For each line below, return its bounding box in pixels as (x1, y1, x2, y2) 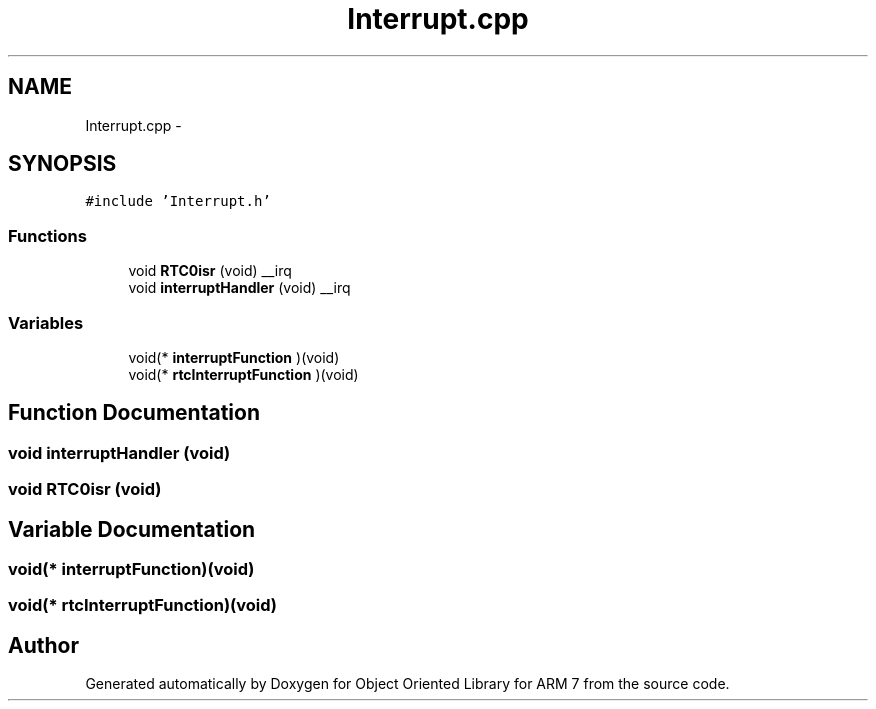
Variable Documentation (8, 516, 256, 542)
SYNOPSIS (8, 151, 117, 177)
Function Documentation (8, 400, 260, 426)
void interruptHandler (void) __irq (128, 279, 351, 297)
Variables (8, 312, 84, 333)
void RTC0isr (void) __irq (128, 262, 292, 280)
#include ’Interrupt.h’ (85, 193, 271, 210)
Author (8, 632, 79, 658)
